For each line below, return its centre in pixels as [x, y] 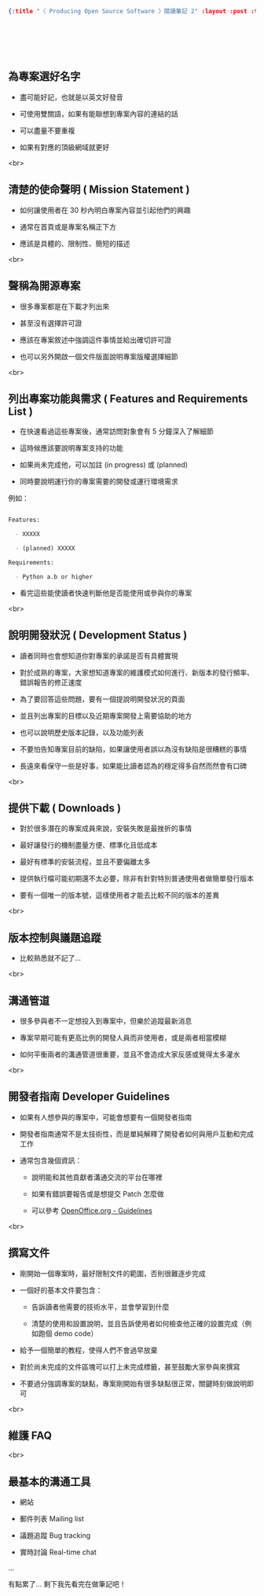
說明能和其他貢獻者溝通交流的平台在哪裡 [97, 1177]
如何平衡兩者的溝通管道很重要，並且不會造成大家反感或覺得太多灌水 [130, 1054]
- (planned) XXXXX [46, 549]
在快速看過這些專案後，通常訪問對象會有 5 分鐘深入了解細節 [116, 432]
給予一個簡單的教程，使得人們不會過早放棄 [88, 1350]
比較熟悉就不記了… [50, 958]
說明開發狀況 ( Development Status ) [98, 636]
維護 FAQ [30, 1435]
